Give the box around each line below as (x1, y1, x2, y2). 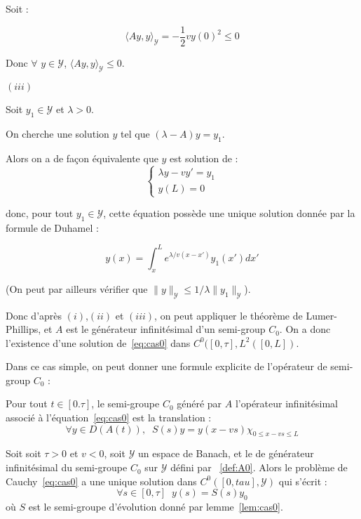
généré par (177, 396, 222, 411)
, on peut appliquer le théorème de (154, 308, 303, 322)
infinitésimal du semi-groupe (6, 460, 128, 475)
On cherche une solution (6, 126, 109, 141)
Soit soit (6, 446, 41, 461)
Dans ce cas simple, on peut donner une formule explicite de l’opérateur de (6, 359, 327, 374)
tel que (121, 126, 150, 141)
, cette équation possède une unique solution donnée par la (103, 206, 355, 221)
